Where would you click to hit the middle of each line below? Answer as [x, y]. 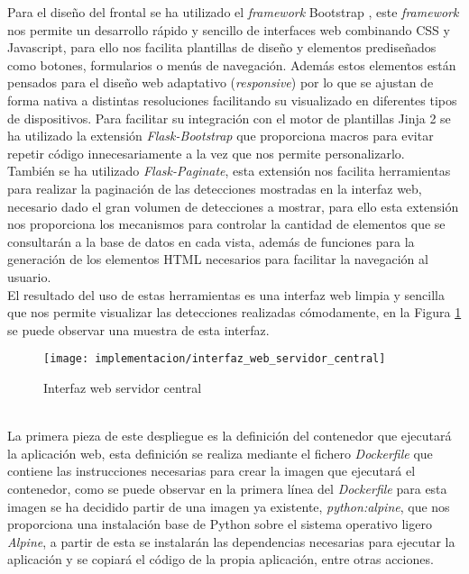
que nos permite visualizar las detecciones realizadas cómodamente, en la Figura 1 [234, 312]
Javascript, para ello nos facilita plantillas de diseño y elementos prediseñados [222, 47]
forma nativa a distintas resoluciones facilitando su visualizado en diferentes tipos [232, 100]
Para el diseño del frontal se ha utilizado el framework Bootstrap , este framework [233, 12]
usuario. [29, 276]
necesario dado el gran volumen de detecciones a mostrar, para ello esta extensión [233, 206]
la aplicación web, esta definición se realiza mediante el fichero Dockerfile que [220, 453]
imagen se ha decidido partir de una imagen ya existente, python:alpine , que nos [229, 506]
